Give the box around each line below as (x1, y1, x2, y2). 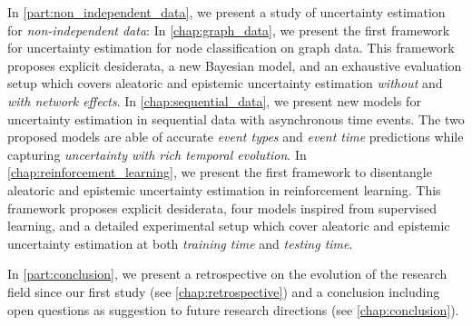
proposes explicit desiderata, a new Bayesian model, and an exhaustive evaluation (7, 55, 462, 74)
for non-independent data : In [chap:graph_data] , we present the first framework (7, 20, 450, 39)
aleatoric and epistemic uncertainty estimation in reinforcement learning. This (7, 180, 441, 199)
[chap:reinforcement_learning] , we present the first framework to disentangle (7, 163, 432, 182)
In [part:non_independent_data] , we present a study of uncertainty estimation (7, 3, 446, 21)
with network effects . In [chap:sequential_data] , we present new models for (7, 91, 421, 110)
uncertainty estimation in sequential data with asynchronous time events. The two (7, 109, 465, 128)
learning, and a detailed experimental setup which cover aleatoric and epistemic (7, 216, 450, 235)
